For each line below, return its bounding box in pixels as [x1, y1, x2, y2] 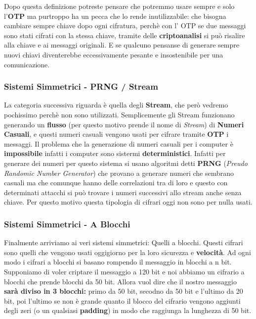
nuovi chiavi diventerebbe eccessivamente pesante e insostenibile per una [4, 49, 223, 59]
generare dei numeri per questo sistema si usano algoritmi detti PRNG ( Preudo [4, 158, 248, 168]
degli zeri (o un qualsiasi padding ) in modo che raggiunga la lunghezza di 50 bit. [4, 305, 252, 316]
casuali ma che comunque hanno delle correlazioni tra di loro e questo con [4, 177, 228, 188]
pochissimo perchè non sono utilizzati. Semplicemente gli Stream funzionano [4, 109, 235, 119]
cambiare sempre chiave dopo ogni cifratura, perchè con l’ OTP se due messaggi [4, 20, 246, 31]
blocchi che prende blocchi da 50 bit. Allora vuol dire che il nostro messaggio [4, 276, 237, 286]
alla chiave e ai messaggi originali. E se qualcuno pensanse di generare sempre [4, 40, 239, 50]
